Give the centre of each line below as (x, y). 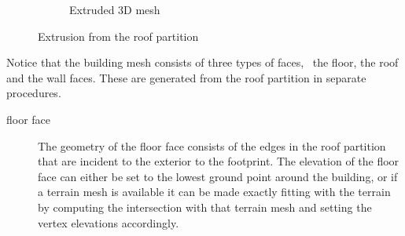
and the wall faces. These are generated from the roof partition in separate (186, 77)
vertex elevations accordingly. (109, 222)
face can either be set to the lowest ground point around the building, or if (218, 176)
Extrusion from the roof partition (118, 36)
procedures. (34, 93)
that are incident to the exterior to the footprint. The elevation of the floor (219, 161)
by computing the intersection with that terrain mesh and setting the (205, 207)
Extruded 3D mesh (115, 9)
